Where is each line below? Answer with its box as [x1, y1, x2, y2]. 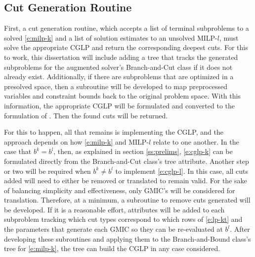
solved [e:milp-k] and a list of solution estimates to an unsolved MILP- [4, 32, 217, 43]
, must [219, 32, 239, 43]
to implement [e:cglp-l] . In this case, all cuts [115, 165, 249, 176]
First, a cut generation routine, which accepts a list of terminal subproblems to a [4, 23, 249, 33]
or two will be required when [4, 165, 91, 176]
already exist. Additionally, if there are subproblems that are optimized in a [4, 71, 234, 82]
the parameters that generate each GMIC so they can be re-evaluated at [4, 224, 223, 234]
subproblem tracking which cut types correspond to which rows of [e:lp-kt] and [4, 214, 243, 224]
